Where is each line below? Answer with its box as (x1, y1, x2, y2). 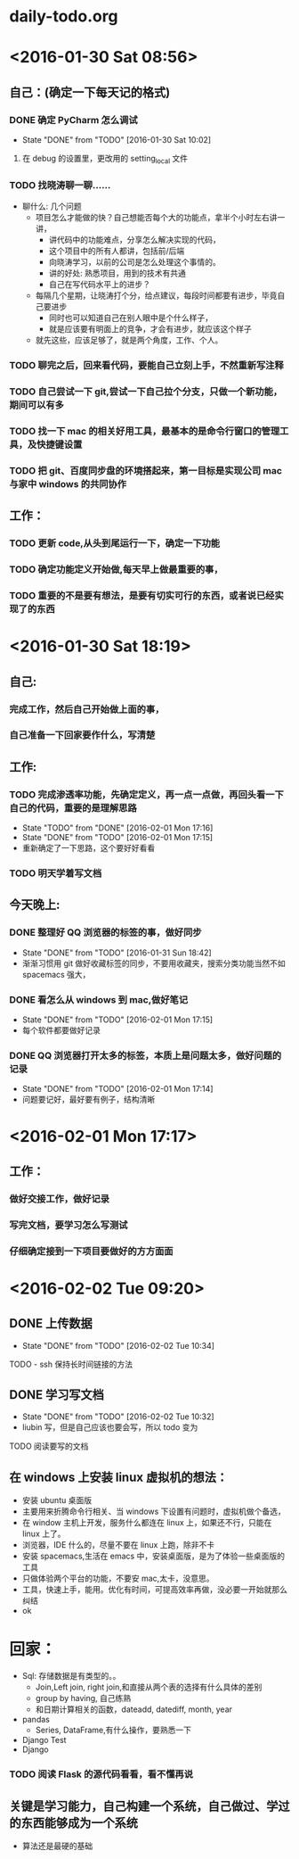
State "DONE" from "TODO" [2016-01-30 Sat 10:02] (21, 135, 212, 145)
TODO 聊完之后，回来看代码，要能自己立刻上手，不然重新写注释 (9, 359, 285, 372)
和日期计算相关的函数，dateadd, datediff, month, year (35, 1704, 233, 1714)
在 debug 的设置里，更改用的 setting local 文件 (21, 153, 189, 166)
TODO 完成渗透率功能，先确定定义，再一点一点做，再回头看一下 (9, 788, 285, 800)
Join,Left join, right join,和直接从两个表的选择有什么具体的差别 (35, 1681, 263, 1692)
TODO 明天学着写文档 (9, 867, 102, 880)
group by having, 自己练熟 (35, 1693, 132, 1704)
